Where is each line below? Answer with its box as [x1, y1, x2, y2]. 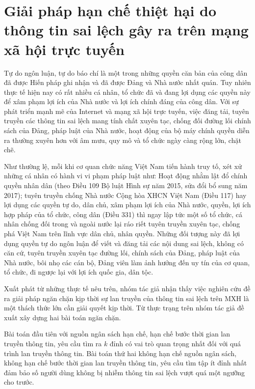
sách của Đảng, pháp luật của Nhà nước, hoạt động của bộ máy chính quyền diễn [4, 125, 250, 136]
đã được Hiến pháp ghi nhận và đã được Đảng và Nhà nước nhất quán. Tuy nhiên [4, 77, 251, 87]
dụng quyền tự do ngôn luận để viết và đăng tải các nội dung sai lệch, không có [4, 238, 244, 248]
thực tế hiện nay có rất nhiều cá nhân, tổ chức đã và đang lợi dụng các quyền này [4, 86, 251, 97]
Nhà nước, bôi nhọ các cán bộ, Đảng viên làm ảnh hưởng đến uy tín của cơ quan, [4, 257, 250, 267]
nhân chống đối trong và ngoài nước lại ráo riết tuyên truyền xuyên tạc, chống [4, 219, 240, 229]
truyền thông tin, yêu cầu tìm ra [4, 338, 102, 348]
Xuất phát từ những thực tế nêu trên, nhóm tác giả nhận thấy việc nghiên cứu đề [4, 283, 251, 293]
